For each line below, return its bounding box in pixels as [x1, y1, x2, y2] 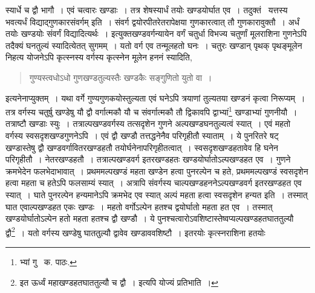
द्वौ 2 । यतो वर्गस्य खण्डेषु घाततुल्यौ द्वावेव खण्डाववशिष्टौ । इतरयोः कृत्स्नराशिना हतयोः [5, 224, 265, 239]
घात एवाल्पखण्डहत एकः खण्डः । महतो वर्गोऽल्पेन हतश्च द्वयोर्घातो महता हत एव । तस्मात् [5, 200, 273, 213]
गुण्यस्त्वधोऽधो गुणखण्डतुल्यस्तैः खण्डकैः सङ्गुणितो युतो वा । [29, 71, 212, 83]
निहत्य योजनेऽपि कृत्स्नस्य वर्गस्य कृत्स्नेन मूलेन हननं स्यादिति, [5, 51, 192, 63]
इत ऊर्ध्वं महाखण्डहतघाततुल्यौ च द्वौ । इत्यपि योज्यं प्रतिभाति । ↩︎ [19, 275, 218, 288]
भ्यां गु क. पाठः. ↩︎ [19, 256, 77, 268]
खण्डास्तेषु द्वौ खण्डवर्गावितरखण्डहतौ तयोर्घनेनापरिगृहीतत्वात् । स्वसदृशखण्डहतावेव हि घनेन [5, 141, 279, 153]
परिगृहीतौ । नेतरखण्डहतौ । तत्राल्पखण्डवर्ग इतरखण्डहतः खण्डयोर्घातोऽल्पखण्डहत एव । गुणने [5, 153, 291, 166]
